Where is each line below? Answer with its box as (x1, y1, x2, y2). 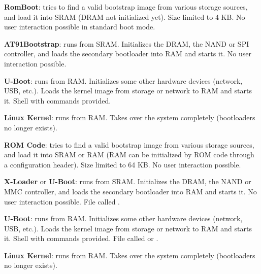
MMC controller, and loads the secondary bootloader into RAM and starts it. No (4, 186, 257, 196)
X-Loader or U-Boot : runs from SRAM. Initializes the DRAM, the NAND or (4, 176, 251, 187)
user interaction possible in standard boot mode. (4, 21, 155, 32)
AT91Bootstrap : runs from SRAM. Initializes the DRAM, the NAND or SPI (4, 38, 249, 49)
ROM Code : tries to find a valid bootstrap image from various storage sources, (4, 139, 254, 150)
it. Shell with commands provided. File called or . (4, 233, 158, 244)
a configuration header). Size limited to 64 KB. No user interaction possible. (4, 159, 241, 169)
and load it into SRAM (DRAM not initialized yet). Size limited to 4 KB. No (4, 11, 245, 22)
